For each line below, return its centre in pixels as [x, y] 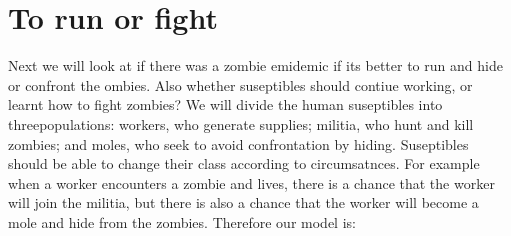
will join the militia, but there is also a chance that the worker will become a [243, 202]
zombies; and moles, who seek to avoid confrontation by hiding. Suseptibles [238, 143]
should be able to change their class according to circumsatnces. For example [244, 163]
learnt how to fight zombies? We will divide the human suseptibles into [225, 104]
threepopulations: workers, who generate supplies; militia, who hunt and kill [241, 123]
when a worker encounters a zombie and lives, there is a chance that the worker [251, 182]
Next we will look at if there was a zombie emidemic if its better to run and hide [255, 65]
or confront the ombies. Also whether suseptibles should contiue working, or [240, 84]
